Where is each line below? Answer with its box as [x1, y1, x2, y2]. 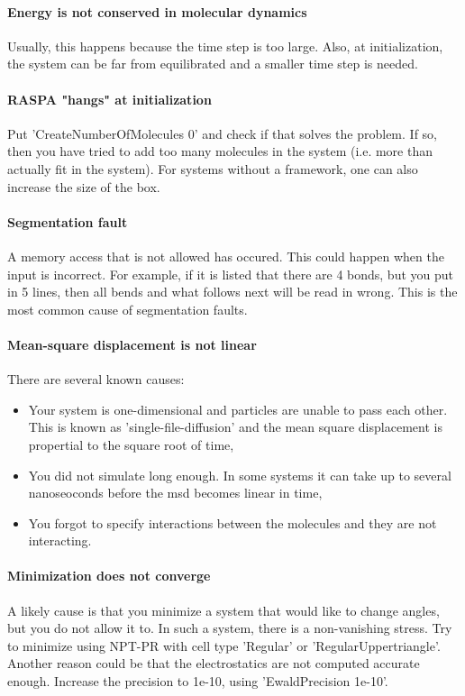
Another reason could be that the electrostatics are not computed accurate [7, 654, 420, 673]
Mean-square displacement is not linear [7, 334, 257, 353]
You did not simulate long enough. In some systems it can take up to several [28, 465, 451, 484]
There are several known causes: [7, 370, 185, 389]
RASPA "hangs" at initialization [7, 89, 212, 108]
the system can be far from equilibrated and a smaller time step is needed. [7, 54, 418, 73]
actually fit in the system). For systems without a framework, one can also [7, 159, 418, 178]
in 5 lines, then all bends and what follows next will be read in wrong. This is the [7, 282, 458, 301]
